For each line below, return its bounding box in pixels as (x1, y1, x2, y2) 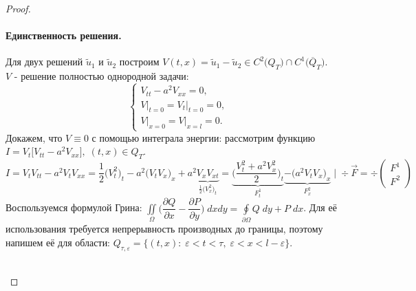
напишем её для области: (6, 235, 111, 249)
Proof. (6, 1, 31, 15)
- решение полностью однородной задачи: (14, 69, 189, 83)
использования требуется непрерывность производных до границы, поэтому (6, 222, 323, 236)
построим (119, 54, 160, 69)
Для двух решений (6, 54, 83, 69)
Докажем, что (6, 130, 63, 144)
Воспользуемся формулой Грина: (6, 200, 142, 215)
